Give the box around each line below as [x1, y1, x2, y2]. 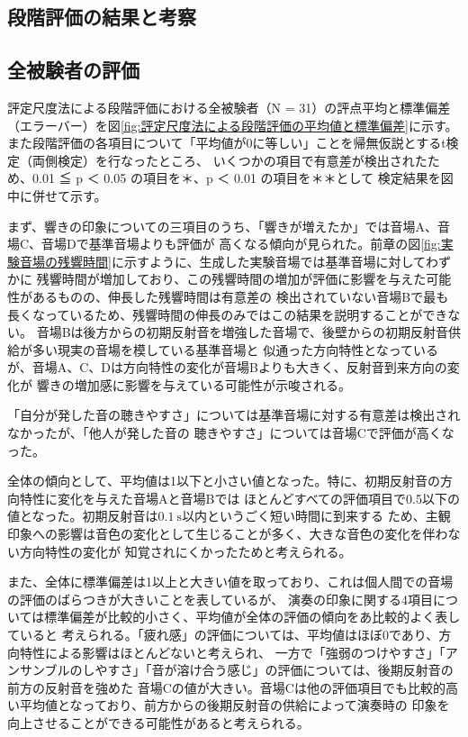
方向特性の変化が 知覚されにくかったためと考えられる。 [19, 541, 352, 560]
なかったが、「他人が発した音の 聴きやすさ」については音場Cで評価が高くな [7, 423, 454, 442]
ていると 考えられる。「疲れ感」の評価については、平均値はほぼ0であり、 [7, 625, 439, 644]
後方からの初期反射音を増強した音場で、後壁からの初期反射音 [83, 323, 449, 341]
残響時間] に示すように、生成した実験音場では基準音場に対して [57, 251, 427, 270]
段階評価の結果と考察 [7, 3, 196, 31]
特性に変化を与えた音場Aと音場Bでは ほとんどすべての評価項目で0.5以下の [19, 488, 461, 507]
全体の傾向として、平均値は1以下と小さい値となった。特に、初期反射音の [7, 471, 441, 490]
